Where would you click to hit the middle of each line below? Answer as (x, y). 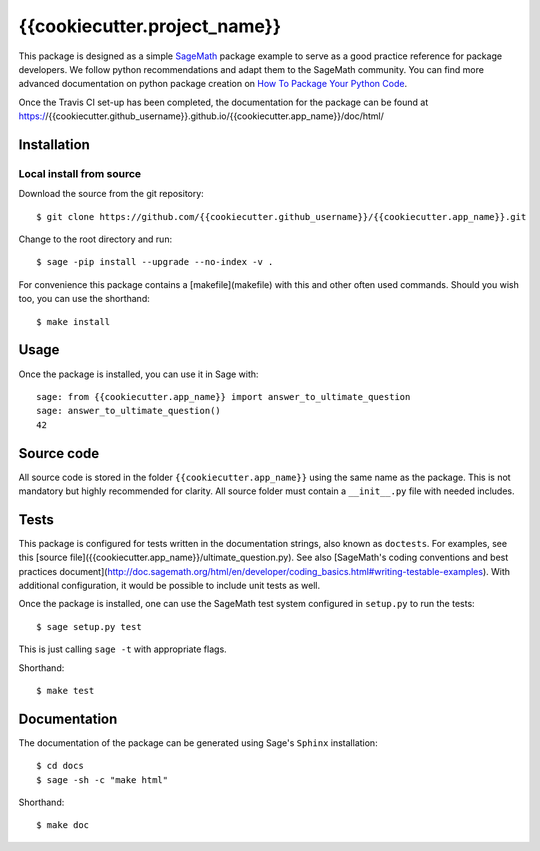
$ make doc (63, 825)
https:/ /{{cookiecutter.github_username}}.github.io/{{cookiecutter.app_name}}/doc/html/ (201, 116)
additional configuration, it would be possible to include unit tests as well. (169, 586)
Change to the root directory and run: (95, 239)
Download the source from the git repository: (111, 194)
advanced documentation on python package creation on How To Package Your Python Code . (213, 84)
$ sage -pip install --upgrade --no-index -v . (155, 262)
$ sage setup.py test (89, 626)
